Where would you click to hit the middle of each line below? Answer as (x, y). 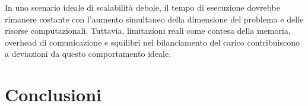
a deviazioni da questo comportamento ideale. (88, 54)
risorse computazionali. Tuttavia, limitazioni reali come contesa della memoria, (148, 30)
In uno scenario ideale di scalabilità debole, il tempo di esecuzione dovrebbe (142, 7)
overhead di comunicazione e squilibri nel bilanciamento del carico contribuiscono (152, 42)
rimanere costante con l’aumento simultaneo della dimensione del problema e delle (154, 19)
